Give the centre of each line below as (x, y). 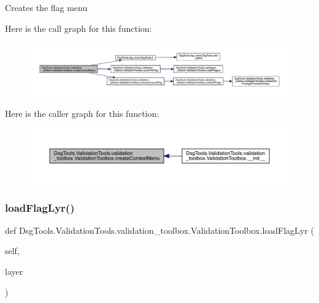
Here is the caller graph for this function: (82, 114)
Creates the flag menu (46, 7)
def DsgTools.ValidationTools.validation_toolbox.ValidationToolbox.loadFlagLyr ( (159, 230)
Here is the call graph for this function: (79, 28)
